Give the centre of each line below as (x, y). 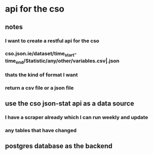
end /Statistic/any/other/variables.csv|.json (68, 61)
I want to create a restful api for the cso (52, 41)
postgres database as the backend (59, 146)
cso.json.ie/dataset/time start (40, 54)
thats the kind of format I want (41, 75)
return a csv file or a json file (39, 87)
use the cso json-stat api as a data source (70, 104)
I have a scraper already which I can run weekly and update (77, 118)
